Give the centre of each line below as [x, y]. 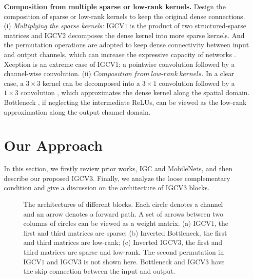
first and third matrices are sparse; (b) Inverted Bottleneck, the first [125, 232]
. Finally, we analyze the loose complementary [162, 178]
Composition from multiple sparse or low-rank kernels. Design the [115, 6]
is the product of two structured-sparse [188, 26]
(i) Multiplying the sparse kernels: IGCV [64, 26]
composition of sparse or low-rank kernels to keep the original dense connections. [125, 16]
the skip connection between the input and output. [99, 271]
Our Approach [53, 145]
